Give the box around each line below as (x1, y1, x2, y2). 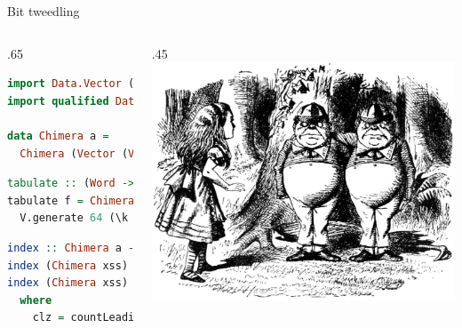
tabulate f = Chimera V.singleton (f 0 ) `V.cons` (7, 194, 319, 207)
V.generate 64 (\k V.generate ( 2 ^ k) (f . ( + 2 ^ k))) (20, 212, 351, 225)
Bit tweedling (7, 2, 80, 20)
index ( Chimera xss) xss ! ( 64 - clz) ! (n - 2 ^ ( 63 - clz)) (7, 276, 370, 290)
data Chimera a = (7, 129, 109, 142)
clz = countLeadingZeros (32, 311, 179, 324)
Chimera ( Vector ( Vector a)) (20, 147, 192, 160)
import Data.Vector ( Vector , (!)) (7, 77, 211, 91)
